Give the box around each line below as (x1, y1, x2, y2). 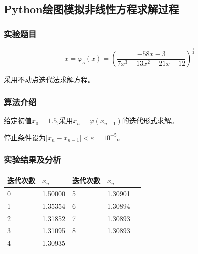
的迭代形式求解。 (122, 115, 178, 126)
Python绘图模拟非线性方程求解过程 (4, 1, 179, 17)
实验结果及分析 (4, 153, 61, 166)
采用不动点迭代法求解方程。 (4, 74, 95, 85)
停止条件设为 (4, 132, 46, 142)
